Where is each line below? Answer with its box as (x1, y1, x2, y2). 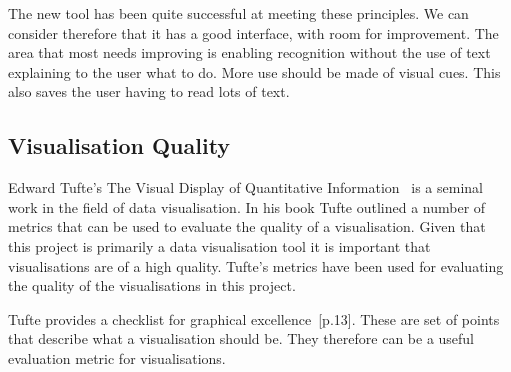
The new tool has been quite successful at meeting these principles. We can (8, 3, 469, 23)
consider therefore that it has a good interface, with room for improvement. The (8, 22, 499, 43)
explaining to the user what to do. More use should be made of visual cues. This (8, 61, 501, 82)
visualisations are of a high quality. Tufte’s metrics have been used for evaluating (8, 255, 504, 276)
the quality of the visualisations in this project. (8, 275, 296, 296)
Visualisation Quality (8, 130, 231, 161)
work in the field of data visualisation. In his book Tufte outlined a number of (8, 196, 486, 217)
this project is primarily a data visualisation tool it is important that (8, 235, 431, 256)
